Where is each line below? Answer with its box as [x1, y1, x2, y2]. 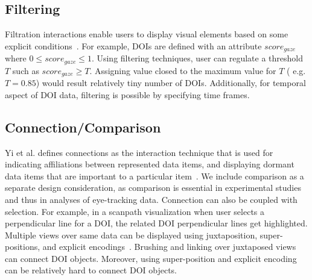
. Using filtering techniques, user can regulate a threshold [91, 52, 303, 64]
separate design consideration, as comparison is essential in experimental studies [5, 181, 301, 194]
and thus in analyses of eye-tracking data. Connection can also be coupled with [5, 193, 298, 205]
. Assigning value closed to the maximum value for [89, 64, 276, 76]
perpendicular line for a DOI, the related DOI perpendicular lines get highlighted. [5, 217, 308, 229]
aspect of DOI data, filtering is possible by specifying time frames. [5, 88, 250, 101]
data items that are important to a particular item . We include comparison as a [5, 169, 304, 182]
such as [12, 64, 39, 76]
